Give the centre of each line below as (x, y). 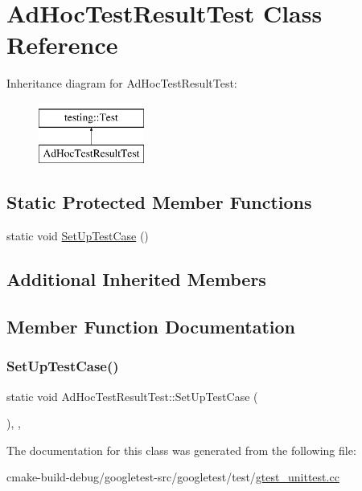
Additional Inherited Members (136, 279)
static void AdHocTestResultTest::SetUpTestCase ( (132, 396)
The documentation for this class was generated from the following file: (181, 450)
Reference (62, 45)
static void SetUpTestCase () (78, 236)
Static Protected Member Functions (159, 202)
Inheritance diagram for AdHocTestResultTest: (122, 83)
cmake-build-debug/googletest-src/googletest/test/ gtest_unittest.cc (173, 477)
